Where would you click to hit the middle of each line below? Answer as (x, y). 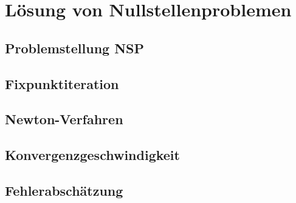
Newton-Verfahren (64, 119)
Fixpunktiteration (62, 83)
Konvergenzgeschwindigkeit (92, 155)
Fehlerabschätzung (64, 190)
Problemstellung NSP (75, 48)
